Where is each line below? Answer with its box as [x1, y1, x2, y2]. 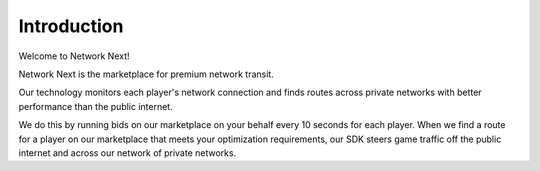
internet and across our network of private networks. [18, 146, 237, 159]
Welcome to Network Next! [18, 50, 130, 62]
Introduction [18, 15, 124, 37]
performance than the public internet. [18, 100, 174, 112]
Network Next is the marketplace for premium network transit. [18, 68, 274, 80]
